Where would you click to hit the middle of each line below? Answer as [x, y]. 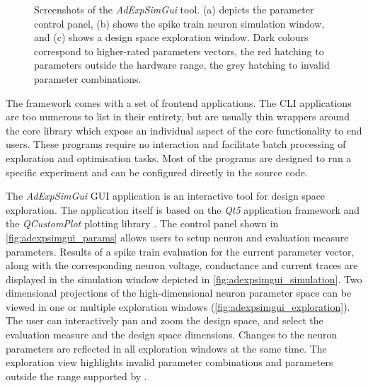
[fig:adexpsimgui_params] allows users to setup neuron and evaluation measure [177, 237]
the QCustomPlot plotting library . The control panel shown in [142, 223]
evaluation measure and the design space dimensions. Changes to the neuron [172, 335]
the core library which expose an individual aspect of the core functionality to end [184, 130]
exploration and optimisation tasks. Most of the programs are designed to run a [179, 158]
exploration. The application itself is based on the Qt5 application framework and [183, 209]
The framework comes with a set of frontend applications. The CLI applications [179, 102]
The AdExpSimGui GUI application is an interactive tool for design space [166, 196]
